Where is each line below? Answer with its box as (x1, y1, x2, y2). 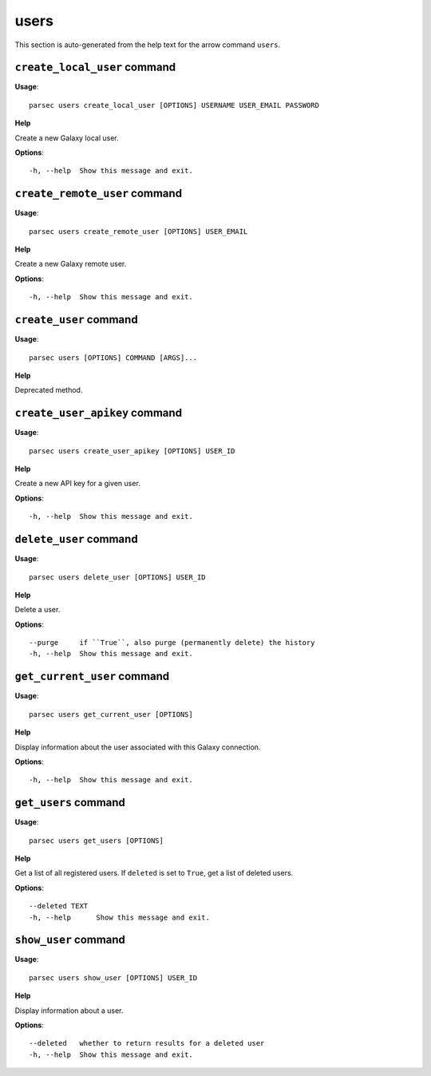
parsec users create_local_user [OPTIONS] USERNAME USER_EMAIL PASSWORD (29, 101, 319, 109)
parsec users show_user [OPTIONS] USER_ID (29, 973, 198, 982)
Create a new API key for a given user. (14, 479, 141, 489)
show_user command (14, 933, 125, 947)
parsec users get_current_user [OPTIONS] (29, 710, 193, 718)
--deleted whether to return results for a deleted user (29, 1038, 265, 1048)
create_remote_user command (14, 187, 183, 200)
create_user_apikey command (14, 406, 183, 420)
